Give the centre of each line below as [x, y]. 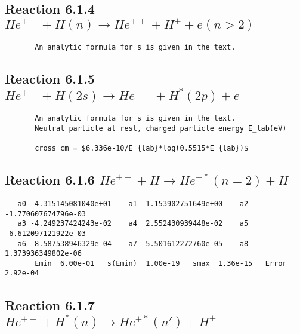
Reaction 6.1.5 [50, 78]
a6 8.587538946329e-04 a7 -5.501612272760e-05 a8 [133, 243]
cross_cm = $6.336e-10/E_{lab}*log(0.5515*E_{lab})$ [142, 148]
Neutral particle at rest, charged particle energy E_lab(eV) [161, 128]
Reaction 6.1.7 [50, 304]
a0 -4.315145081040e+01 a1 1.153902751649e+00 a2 [133, 203]
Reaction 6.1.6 [50, 180]
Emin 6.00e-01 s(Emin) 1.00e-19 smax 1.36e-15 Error [161, 263]
